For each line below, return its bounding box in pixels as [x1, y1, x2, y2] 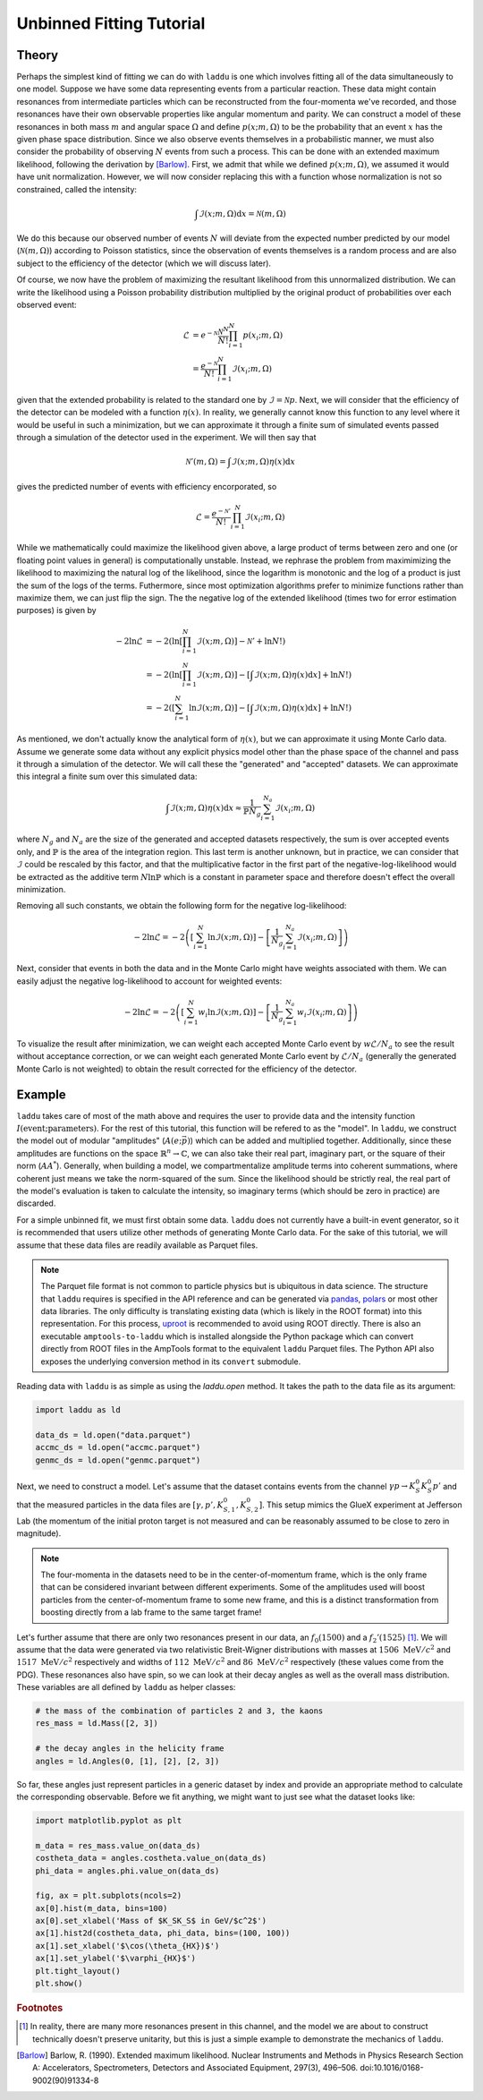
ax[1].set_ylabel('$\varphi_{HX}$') [35, 1953, 197, 1964]
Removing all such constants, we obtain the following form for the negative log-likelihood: [16, 901, 347, 911]
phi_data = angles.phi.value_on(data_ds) [35, 1865, 220, 1875]
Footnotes [16, 2002, 64, 2014]
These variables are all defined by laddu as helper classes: [16, 1682, 236, 1693]
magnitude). [16, 1528, 62, 1539]
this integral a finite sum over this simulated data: [16, 771, 198, 782]
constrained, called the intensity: [16, 184, 138, 194]
